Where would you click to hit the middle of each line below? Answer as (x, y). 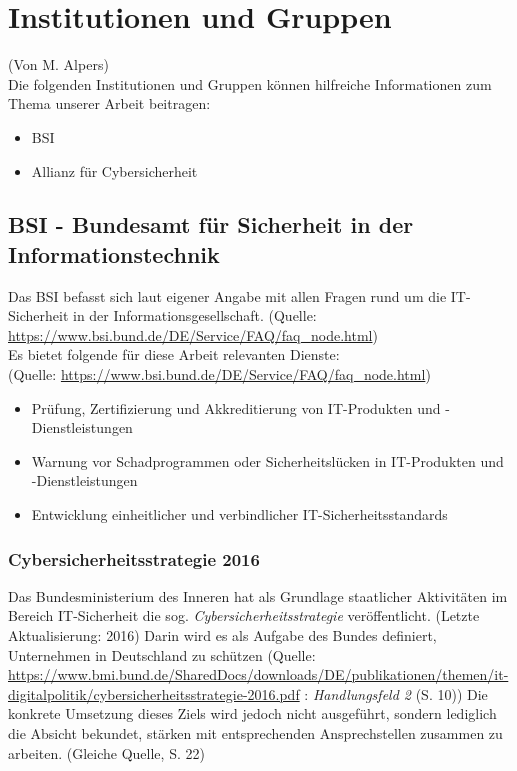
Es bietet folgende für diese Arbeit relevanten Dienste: (174, 354)
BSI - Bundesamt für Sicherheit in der (211, 224)
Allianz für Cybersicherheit (114, 170)
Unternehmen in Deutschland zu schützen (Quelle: (162, 654)
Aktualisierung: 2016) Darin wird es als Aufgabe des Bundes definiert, (222, 635)
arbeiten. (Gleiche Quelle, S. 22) (106, 752)
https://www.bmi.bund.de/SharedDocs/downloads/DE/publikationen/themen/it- (258, 674)
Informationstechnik (114, 253)
